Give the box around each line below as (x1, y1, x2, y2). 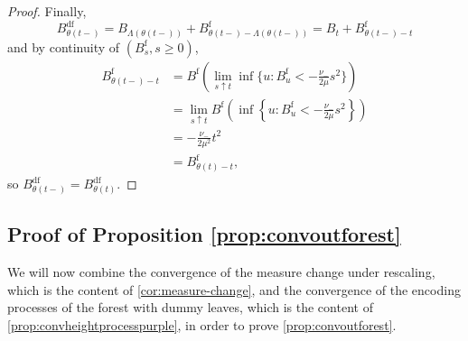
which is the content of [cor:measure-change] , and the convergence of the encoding (7, 280, 461, 299)
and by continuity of (7, 37, 120, 56)
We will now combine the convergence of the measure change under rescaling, (7, 262, 435, 281)
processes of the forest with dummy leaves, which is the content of (7, 298, 373, 317)
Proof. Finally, (7, 2, 87, 20)
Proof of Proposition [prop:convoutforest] (7, 220, 401, 248)
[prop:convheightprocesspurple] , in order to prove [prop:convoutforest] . (7, 315, 397, 334)
